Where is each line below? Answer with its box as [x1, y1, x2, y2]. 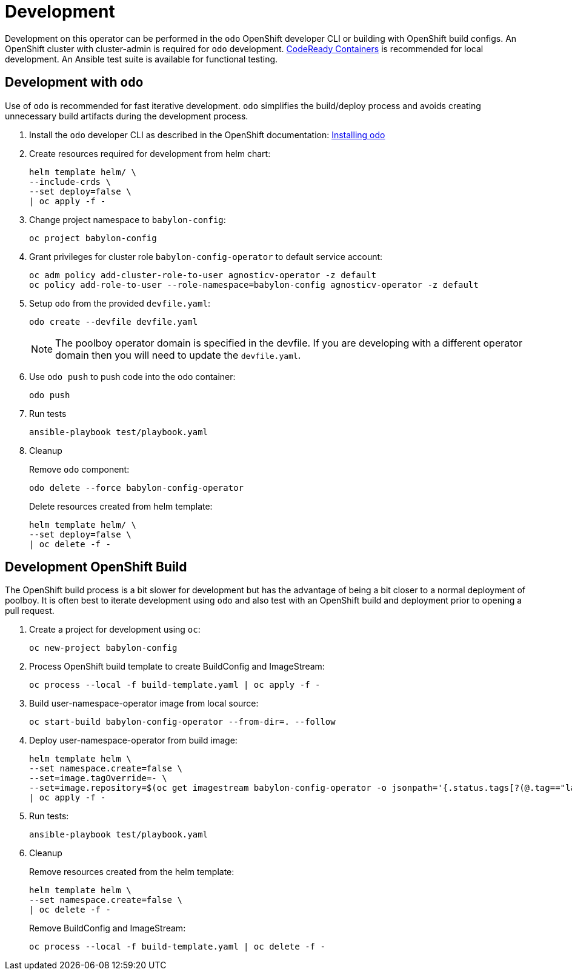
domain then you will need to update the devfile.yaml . [55, 348, 301, 361]
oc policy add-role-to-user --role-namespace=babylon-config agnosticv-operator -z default [29, 279, 479, 290]
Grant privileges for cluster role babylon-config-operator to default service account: [29, 251, 383, 262]
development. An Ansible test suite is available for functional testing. [5, 53, 278, 64]
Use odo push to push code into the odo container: [29, 371, 236, 382]
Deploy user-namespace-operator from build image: [29, 735, 238, 746]
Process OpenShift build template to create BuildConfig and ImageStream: [29, 661, 325, 672]
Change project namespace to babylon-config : [29, 214, 226, 225]
